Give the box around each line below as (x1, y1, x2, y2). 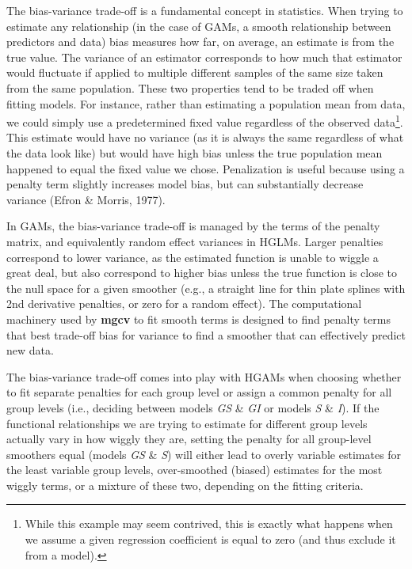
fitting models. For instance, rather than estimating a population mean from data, (6, 95, 406, 112)
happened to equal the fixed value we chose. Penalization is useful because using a (6, 160, 405, 176)
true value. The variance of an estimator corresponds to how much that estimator (6, 48, 402, 65)
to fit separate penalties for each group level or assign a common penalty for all (6, 384, 392, 400)
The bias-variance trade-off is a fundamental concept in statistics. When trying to (6, 2, 403, 18)
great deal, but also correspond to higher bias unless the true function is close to (6, 264, 398, 281)
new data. (6, 342, 54, 358)
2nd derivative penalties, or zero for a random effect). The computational (6, 295, 362, 312)
